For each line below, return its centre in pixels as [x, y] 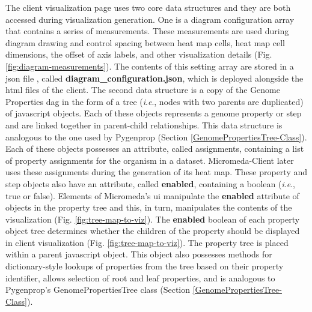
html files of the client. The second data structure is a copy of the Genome [143, 90]
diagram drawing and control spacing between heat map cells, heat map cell [145, 42]
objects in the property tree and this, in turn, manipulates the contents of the [149, 207]
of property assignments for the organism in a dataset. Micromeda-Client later [150, 160]
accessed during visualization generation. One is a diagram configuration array [150, 19]
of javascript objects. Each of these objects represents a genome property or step [154, 113]
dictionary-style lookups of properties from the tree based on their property [145, 266]
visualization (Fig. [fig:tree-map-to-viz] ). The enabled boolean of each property [153, 219]
